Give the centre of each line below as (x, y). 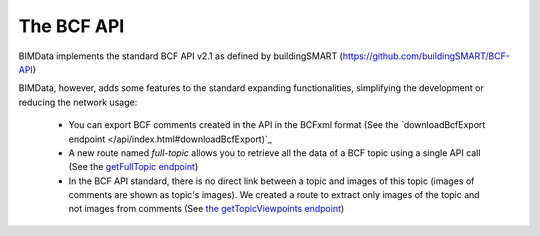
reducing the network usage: (78, 102)
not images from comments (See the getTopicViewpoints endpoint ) (206, 209)
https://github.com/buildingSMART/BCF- (426, 56)
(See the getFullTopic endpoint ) (133, 167)
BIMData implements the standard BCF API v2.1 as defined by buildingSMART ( (181, 56)
